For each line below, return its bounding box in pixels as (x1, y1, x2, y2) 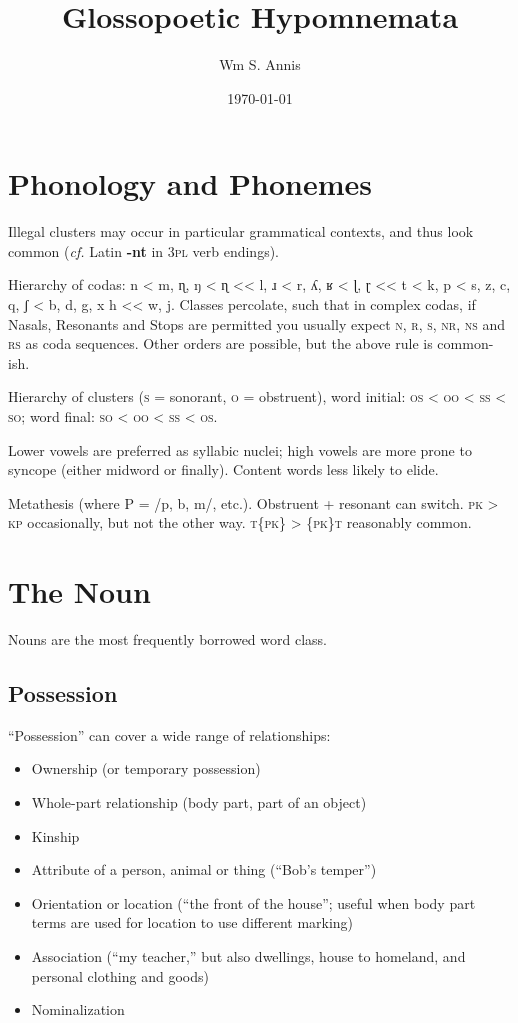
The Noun (8, 571, 151, 612)
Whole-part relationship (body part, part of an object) (31, 792, 367, 813)
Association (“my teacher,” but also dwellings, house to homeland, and (31, 946, 466, 967)
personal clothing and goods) (31, 965, 209, 986)
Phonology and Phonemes (8, 163, 372, 204)
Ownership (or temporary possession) (31, 758, 261, 779)
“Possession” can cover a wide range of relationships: (8, 724, 331, 745)
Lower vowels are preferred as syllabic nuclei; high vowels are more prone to (8, 439, 472, 460)
